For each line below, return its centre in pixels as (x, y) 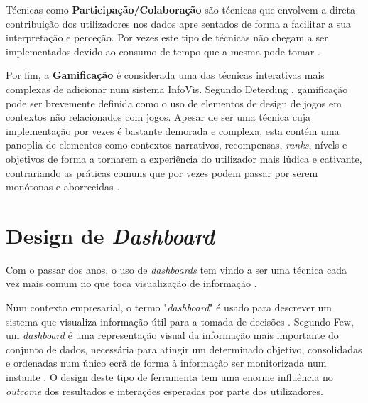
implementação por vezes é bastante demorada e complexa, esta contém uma (173, 130)
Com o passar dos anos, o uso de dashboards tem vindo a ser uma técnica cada (177, 269)
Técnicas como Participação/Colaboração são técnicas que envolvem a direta (180, 9)
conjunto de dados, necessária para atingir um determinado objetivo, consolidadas (184, 349)
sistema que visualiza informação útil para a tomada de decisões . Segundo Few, (180, 321)
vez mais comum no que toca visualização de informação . (131, 283)
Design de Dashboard (110, 235)
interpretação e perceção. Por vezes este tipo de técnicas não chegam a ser (167, 37)
